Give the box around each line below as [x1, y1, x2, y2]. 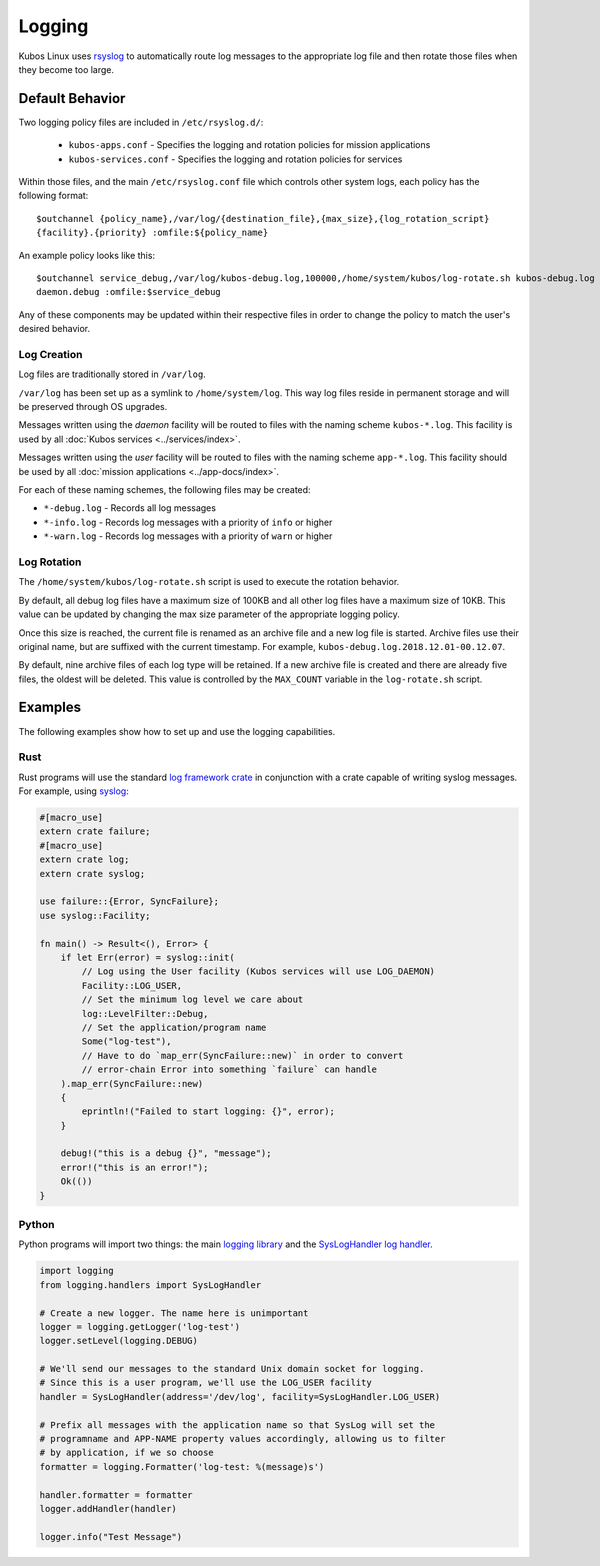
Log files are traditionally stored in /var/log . [18, 368, 207, 380]
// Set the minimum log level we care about [81, 994, 304, 1005]
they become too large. [18, 63, 115, 75]
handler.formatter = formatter [39, 1489, 194, 1500]
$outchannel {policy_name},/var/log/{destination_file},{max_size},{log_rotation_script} [36, 213, 490, 224]
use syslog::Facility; [39, 910, 151, 921]
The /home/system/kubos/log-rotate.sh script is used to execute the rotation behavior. [18, 576, 400, 588]
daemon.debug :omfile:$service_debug [36, 286, 222, 298]
